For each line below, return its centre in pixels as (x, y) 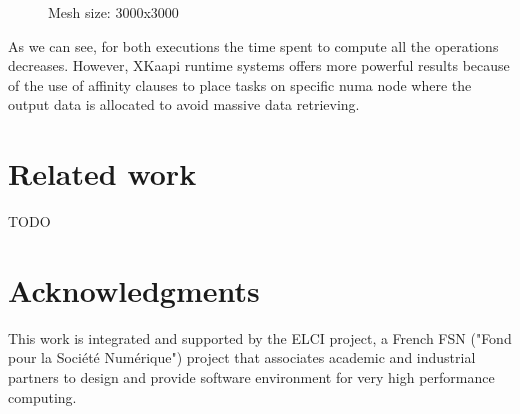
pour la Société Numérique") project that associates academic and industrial (242, 357)
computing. (42, 396)
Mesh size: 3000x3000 (113, 12)
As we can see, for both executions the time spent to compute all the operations (253, 45)
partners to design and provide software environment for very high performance (251, 377)
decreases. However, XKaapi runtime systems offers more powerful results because (259, 65)
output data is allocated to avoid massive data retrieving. (184, 104)
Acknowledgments (134, 289)
